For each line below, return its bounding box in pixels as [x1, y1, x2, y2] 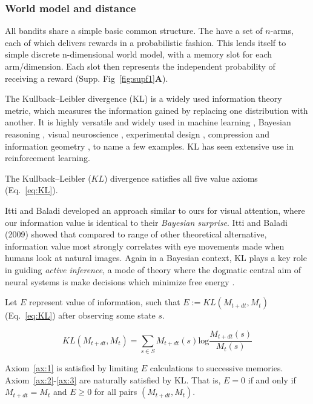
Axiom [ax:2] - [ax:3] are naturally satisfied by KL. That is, [5, 373, 221, 386]
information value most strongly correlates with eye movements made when [5, 239, 285, 252]
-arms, [270, 24, 294, 37]
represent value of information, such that [29, 296, 180, 308]
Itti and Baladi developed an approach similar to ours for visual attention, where [5, 204, 305, 216]
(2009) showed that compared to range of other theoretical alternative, [5, 228, 267, 240]
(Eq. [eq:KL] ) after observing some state [5, 309, 156, 322]
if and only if [248, 373, 296, 386]
